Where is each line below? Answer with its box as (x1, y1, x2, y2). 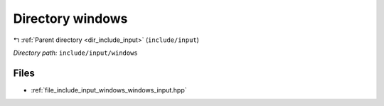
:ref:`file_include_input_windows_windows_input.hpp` (31, 85, 188, 94)
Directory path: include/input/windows (13, 48, 138, 57)
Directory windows (13, 11, 128, 26)
